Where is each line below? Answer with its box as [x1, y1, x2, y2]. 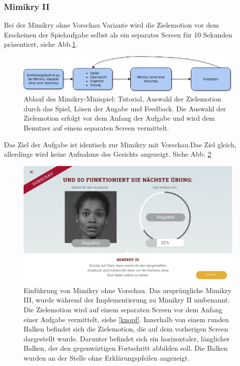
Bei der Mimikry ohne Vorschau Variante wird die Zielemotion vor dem [4, 20, 219, 30]
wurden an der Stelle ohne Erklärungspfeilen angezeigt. [24, 352, 190, 363]
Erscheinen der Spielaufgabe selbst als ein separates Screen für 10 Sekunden [4, 29, 233, 39]
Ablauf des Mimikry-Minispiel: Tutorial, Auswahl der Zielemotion [24, 94, 221, 104]
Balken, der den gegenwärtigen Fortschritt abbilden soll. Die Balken [24, 343, 228, 353]
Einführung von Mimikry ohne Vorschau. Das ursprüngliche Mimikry [24, 285, 232, 295]
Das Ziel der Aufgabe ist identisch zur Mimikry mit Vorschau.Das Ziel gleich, [4, 139, 237, 149]
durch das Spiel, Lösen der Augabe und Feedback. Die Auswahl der [24, 103, 226, 113]
